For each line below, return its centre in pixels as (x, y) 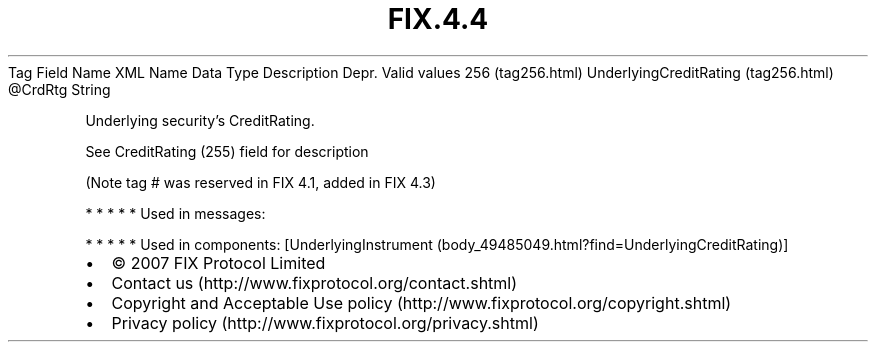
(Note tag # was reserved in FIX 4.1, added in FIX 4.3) (260, 182)
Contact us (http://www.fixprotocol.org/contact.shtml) (314, 282)
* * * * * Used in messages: (175, 213)
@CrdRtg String (59, 89)
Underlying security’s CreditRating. (200, 120)
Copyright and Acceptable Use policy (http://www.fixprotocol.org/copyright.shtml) (421, 302)
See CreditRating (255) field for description (227, 151)
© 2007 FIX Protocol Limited (218, 262)
